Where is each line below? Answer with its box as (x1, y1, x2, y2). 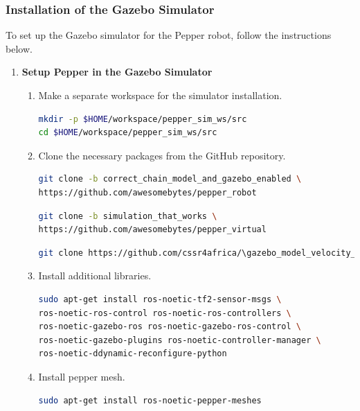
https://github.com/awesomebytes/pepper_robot (38, 187, 257, 198)
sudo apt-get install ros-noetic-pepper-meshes (38, 395, 262, 405)
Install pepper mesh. (38, 369, 125, 383)
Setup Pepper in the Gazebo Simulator (21, 64, 213, 79)
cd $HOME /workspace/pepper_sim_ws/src (38, 128, 217, 138)
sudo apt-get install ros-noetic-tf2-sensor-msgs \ (38, 294, 282, 304)
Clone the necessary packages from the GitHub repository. (38, 148, 286, 162)
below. (6, 41, 33, 55)
